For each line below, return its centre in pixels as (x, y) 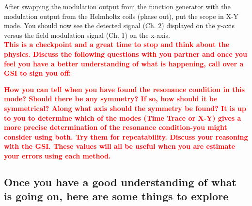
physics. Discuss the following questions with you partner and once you (126, 54)
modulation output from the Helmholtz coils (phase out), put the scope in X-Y (121, 16)
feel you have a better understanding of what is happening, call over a (124, 63)
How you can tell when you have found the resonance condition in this (125, 89)
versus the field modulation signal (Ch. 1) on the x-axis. (87, 35)
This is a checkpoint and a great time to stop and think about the (117, 44)
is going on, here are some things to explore (116, 196)
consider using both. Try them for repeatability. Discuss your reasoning (126, 136)
